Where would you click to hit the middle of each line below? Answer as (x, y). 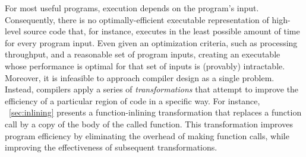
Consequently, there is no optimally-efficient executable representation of (137, 19)
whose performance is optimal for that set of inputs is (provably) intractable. (145, 65)
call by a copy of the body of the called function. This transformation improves (149, 124)
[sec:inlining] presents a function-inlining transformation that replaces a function (155, 112)
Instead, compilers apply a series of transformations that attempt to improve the (152, 89)
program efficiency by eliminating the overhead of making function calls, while (147, 135)
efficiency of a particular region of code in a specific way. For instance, (133, 100)
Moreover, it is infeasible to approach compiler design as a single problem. (140, 77)
